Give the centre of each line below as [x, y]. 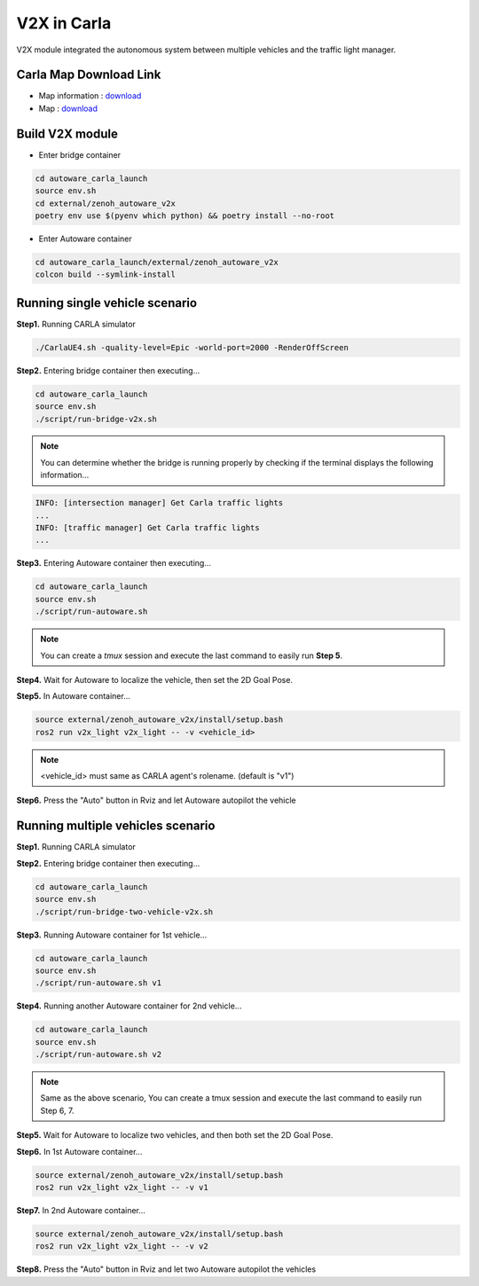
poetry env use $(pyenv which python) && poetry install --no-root [185, 216]
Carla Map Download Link [89, 75]
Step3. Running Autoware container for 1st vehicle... [112, 935]
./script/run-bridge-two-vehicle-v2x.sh [124, 912]
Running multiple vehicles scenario [116, 826]
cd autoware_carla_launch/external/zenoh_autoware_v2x [157, 262]
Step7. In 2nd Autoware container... [81, 1210]
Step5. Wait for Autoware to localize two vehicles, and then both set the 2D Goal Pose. [175, 1135]
